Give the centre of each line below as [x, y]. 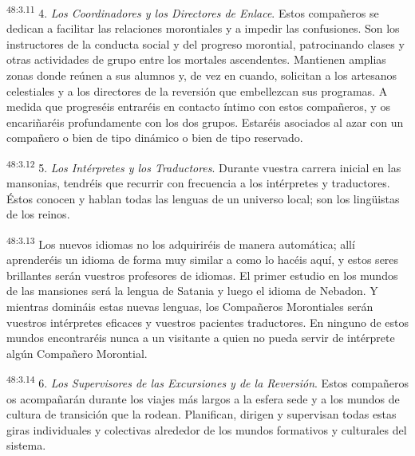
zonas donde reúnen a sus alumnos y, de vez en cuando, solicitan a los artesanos [202, 75]
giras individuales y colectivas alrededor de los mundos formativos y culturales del [207, 429]
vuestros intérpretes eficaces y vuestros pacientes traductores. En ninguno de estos [207, 322]
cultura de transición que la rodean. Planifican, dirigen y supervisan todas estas [202, 414]
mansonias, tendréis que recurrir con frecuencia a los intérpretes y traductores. [198, 183]
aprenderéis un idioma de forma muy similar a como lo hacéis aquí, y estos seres [203, 259]
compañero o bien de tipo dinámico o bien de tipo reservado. [155, 138]
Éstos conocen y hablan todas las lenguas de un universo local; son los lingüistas [203, 198]
